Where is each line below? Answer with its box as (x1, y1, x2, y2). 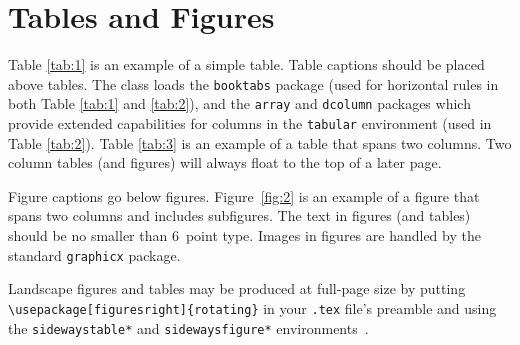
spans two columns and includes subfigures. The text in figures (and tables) (8, 205, 471, 226)
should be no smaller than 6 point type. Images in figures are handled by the (8, 225, 481, 246)
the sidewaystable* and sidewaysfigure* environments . (8, 317, 369, 338)
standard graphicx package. (8, 244, 181, 265)
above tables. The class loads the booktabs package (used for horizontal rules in (8, 73, 499, 94)
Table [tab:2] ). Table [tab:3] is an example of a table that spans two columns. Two (8, 132, 512, 153)
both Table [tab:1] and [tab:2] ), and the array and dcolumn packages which (8, 93, 471, 114)
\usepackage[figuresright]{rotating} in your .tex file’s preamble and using (8, 297, 497, 318)
